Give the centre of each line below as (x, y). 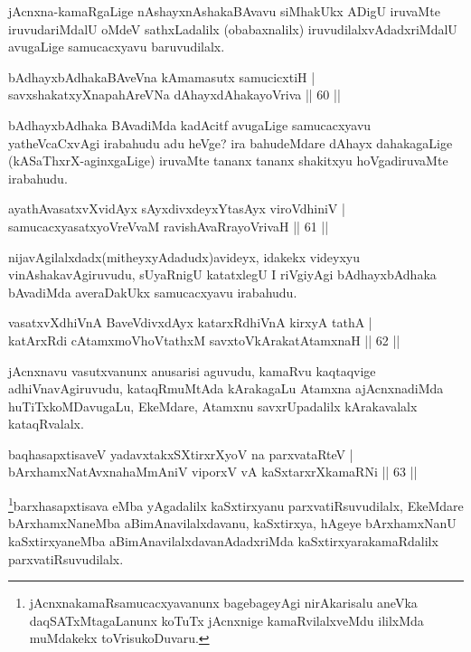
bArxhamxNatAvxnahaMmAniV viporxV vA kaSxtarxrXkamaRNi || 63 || (213, 472)
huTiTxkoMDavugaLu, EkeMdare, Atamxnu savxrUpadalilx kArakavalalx (213, 406)
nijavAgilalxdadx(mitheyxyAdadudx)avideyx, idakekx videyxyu (184, 256)
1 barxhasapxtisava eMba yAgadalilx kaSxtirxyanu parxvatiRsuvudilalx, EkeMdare (236, 504)
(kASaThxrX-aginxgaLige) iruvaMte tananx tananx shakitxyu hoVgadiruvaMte (228, 161)
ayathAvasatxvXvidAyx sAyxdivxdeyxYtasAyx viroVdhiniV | (177, 208)
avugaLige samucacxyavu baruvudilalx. (117, 47)
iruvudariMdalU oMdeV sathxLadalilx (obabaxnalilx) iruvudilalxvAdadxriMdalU (233, 28)
